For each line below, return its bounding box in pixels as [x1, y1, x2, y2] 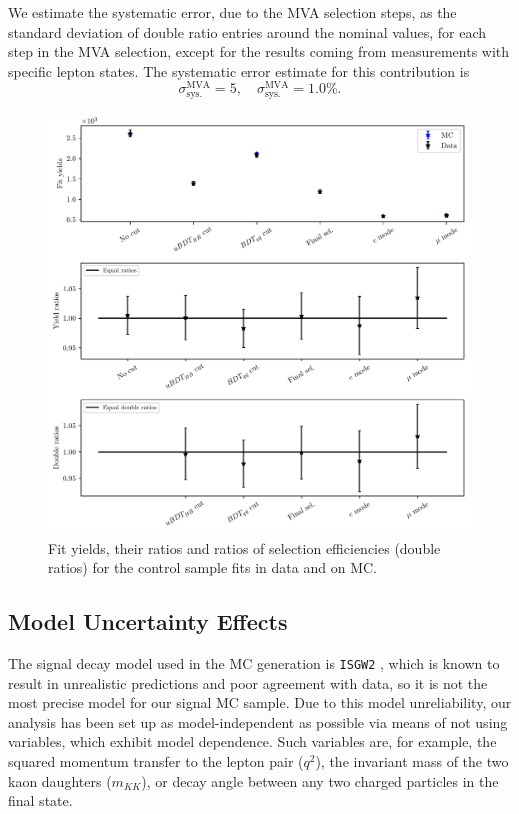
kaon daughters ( [8, 770, 112, 791]
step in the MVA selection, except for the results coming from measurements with [8, 41, 510, 62]
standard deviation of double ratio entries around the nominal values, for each [8, 21, 487, 42]
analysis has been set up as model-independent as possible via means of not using [8, 711, 508, 732]
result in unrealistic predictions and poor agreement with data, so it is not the [8, 672, 488, 693]
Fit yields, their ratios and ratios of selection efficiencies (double [48, 537, 441, 558]
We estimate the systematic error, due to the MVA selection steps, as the [8, 2, 457, 22]
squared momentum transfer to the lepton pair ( [8, 751, 304, 772]
